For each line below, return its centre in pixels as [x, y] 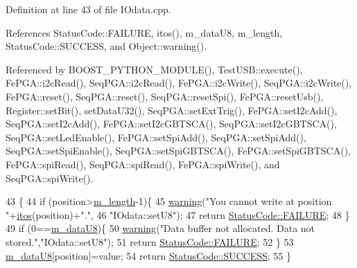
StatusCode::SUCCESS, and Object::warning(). [106, 46]
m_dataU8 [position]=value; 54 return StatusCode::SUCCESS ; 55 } [148, 255]
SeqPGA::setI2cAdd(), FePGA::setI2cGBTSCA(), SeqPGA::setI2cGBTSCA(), [171, 124]
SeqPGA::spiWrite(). [50, 178]
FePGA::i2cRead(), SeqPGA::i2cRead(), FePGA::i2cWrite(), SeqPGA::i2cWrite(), [179, 83]
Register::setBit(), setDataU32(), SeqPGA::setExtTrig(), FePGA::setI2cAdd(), [172, 110]
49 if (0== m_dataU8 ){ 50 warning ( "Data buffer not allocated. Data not [160, 228]
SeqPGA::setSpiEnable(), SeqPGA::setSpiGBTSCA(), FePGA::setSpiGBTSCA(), [178, 151]
